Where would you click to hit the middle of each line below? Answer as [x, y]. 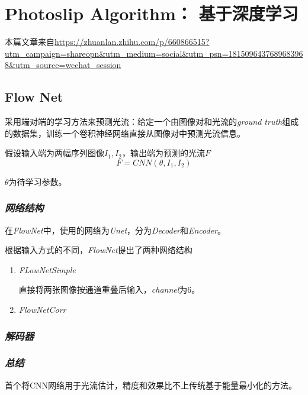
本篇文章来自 [30, 42]
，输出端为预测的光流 [163, 153]
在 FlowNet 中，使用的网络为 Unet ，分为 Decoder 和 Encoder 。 [115, 230]
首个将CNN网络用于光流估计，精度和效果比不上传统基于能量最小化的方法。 [151, 385]
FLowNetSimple [47, 269]
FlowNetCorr [42, 310]
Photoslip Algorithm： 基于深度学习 [152, 13]
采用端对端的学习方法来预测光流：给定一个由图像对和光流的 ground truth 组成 [152, 122]
